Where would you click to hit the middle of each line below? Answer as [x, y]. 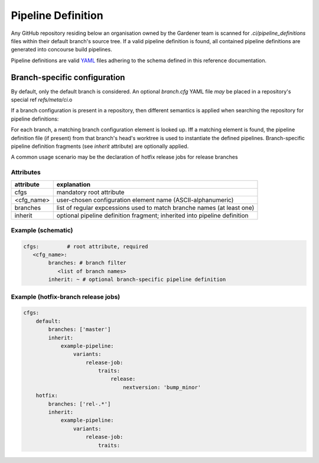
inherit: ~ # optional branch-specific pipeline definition [137, 280]
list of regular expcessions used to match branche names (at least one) [155, 208]
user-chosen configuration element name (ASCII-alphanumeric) [145, 200]
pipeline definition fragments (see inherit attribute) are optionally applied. [100, 146]
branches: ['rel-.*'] [79, 404]
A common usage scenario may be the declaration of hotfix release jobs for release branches [125, 157]
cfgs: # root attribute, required [86, 246]
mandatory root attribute [90, 192]
